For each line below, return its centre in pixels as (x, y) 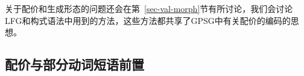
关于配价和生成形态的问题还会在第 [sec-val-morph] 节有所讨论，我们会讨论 (149, 8)
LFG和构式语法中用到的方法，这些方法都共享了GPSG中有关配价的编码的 (148, 20)
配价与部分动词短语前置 (74, 64)
